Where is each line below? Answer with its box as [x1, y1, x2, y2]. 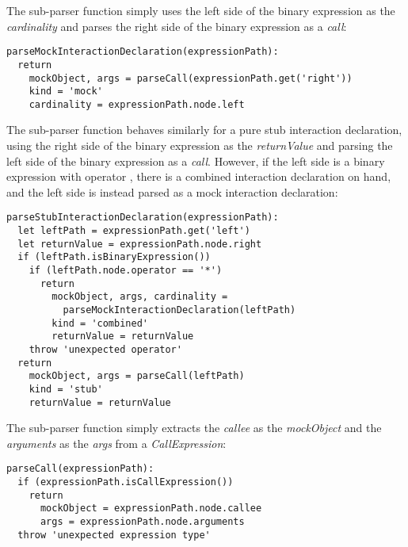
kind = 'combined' [51, 317, 148, 329]
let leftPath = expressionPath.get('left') [17, 225, 250, 237]
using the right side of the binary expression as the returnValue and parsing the [6, 137, 393, 154]
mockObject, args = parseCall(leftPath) [29, 370, 245, 382]
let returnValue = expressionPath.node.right [17, 238, 262, 250]
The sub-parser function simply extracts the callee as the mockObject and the [6, 419, 382, 436]
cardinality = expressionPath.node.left [29, 98, 245, 110]
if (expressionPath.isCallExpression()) [17, 476, 234, 488]
